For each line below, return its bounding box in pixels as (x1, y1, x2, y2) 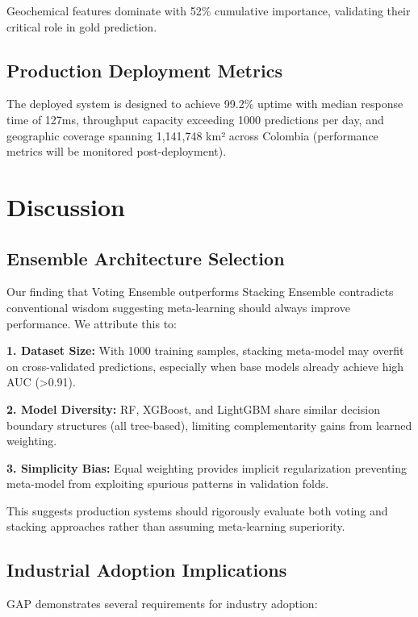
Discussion (6, 190, 125, 223)
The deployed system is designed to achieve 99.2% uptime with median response (6, 95, 403, 112)
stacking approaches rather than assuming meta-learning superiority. (6, 518, 345, 535)
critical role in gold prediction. (6, 18, 157, 35)
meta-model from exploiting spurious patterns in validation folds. (6, 475, 329, 492)
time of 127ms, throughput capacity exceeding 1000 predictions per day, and (6, 110, 384, 127)
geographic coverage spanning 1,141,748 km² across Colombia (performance (6, 127, 378, 144)
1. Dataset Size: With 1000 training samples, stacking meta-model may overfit (6, 342, 404, 359)
